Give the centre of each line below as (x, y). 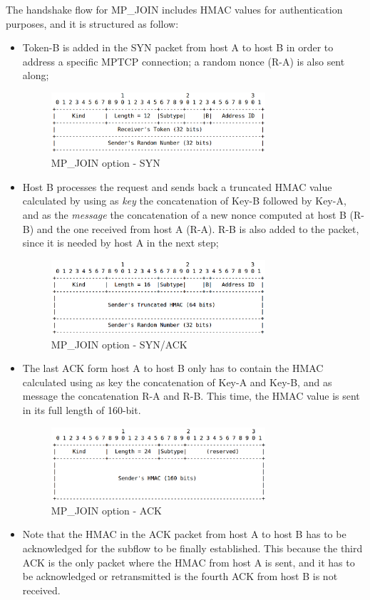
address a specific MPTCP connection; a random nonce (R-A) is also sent (184, 61)
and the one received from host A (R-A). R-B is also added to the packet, (198, 228)
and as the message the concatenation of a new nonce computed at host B (184, 214)
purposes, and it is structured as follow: (92, 23)
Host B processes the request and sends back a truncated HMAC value (177, 186)
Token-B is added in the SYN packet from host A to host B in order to (178, 47)
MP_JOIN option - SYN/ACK (119, 344)
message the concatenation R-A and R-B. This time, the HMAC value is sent (191, 396)
